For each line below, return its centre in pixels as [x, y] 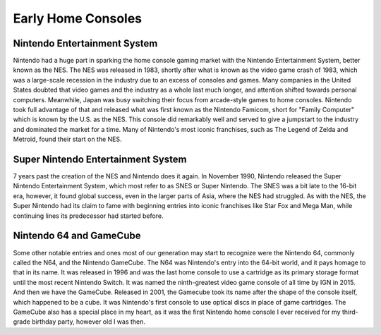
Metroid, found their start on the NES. [68, 139]
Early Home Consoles [78, 18]
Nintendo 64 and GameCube [77, 236]
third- [350, 312]
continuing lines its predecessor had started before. [88, 216]
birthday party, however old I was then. [89, 322]
